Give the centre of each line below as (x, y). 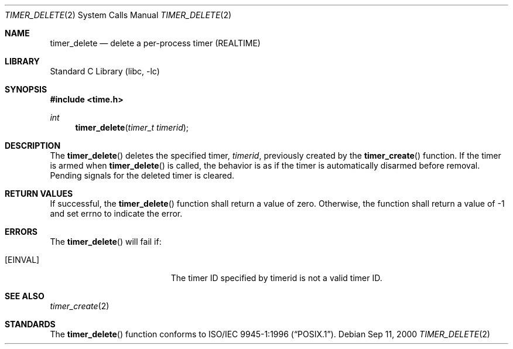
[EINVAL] (22, 260)
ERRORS (21, 232)
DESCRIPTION (33, 146)
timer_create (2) (80, 306)
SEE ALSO (25, 296)
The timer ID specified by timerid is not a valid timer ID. (276, 278)
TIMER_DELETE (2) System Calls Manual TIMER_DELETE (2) (118, 15)
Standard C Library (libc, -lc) (105, 71)
